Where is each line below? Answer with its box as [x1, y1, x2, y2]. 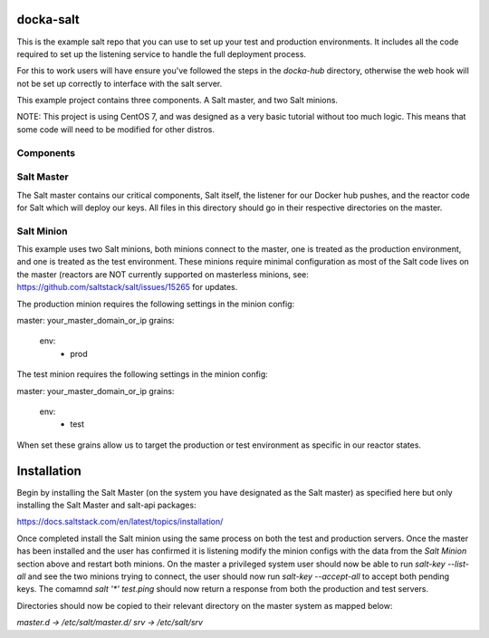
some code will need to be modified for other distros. [16, 123, 215, 135]
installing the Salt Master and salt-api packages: [16, 499, 197, 511]
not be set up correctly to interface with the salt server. [16, 78, 223, 89]
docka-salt [16, 12, 81, 27]
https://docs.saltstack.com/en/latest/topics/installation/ [16, 517, 224, 527]
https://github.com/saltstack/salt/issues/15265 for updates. [16, 282, 238, 293]
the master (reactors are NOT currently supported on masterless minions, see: [16, 268, 310, 280]
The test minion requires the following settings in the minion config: [16, 369, 269, 380]
